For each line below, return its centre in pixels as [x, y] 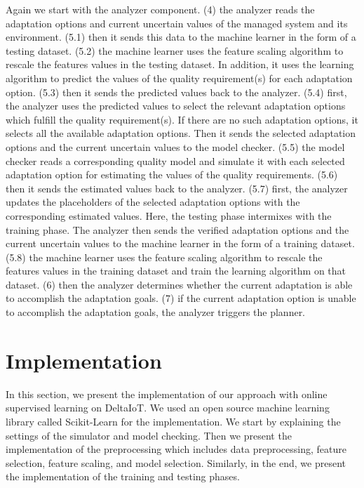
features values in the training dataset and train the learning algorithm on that [176, 271]
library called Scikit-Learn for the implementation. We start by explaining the [173, 421]
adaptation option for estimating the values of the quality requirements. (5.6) [172, 174]
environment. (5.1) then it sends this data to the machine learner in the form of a [181, 37]
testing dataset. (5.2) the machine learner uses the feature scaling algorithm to [175, 50]
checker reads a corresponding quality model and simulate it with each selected [175, 160]
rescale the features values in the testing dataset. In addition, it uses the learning [180, 64]
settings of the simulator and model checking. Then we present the [149, 435]
